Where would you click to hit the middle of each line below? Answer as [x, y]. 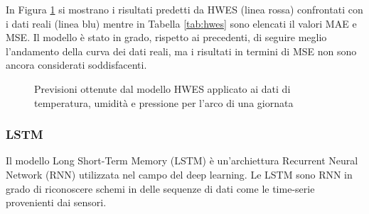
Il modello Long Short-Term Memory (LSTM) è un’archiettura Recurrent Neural [182, 160]
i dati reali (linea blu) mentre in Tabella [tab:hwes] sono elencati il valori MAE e [181, 23]
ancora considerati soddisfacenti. [76, 65]
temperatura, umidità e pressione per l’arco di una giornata [164, 102]
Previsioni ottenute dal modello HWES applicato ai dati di [162, 88]
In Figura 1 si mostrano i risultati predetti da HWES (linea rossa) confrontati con [184, 9]
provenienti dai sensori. [56, 202]
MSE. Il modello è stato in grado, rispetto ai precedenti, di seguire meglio [166, 37]
